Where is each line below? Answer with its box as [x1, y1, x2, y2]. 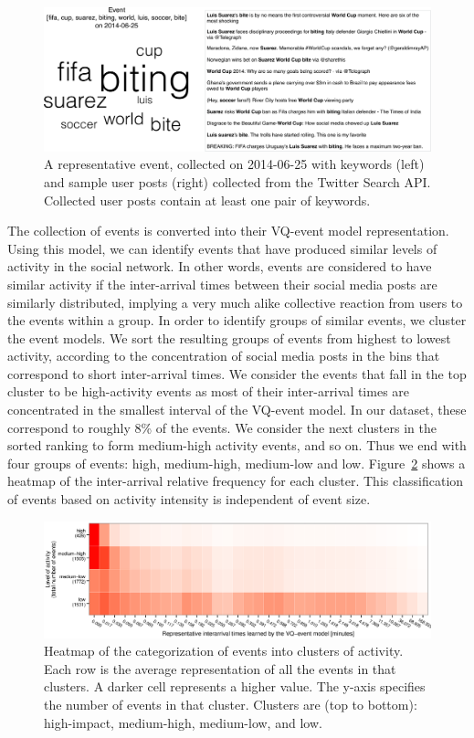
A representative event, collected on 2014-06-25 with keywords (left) [44, 154, 425, 174]
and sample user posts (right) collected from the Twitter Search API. [44, 172, 431, 191]
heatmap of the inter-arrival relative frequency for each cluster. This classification [7, 471, 464, 490]
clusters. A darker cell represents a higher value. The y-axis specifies [44, 677, 426, 696]
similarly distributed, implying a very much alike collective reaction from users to [7, 292, 463, 311]
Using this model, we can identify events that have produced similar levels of [7, 238, 437, 258]
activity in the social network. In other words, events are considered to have [7, 257, 432, 276]
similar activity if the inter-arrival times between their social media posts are [7, 274, 437, 293]
